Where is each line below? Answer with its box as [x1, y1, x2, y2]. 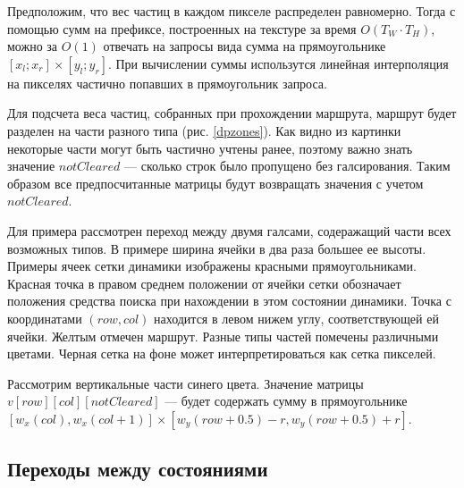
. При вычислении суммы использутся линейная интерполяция [107, 54, 449, 72]
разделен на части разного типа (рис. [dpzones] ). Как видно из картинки [7, 121, 401, 139]
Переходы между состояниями [7, 455, 268, 483]
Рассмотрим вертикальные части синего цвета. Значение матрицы [7, 374, 364, 392]
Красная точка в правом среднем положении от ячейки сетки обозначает [7, 273, 401, 292]
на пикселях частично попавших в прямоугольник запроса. [7, 73, 327, 92]
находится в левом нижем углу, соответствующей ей [153, 308, 439, 327]
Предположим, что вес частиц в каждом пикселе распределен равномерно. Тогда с [7, 2, 456, 20]
